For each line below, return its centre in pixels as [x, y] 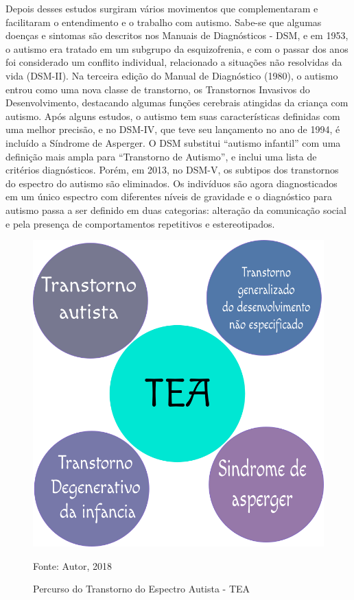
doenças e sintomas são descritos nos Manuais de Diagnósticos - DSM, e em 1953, [177, 35]
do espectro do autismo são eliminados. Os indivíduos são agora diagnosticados [172, 183]
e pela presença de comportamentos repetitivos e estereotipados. [140, 223]
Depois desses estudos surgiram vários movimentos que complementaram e [162, 8]
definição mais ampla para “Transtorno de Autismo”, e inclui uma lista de [161, 156]
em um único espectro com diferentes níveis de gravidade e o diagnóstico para [169, 196]
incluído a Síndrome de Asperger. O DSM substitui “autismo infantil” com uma [173, 142]
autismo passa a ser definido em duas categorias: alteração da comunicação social [176, 209]
